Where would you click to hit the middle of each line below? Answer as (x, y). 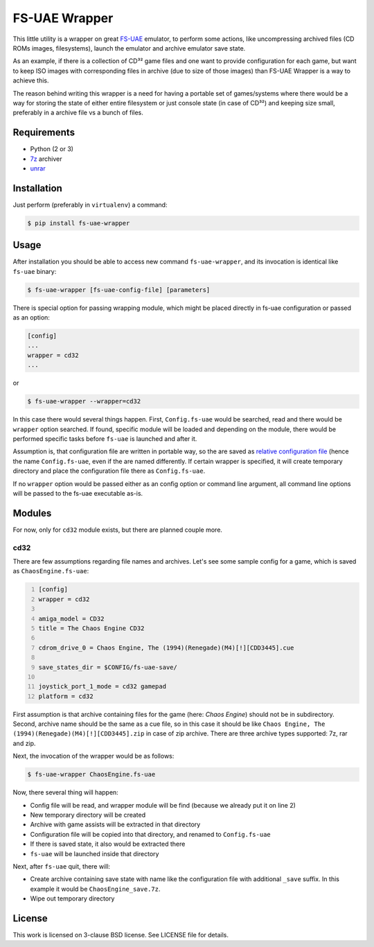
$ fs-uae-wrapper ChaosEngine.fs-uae (91, 774)
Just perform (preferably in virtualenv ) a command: (90, 205)
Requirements (44, 133)
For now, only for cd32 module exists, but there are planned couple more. (118, 530)
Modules (32, 513)
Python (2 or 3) (52, 149)
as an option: (31, 318)
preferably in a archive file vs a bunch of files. (78, 113)
